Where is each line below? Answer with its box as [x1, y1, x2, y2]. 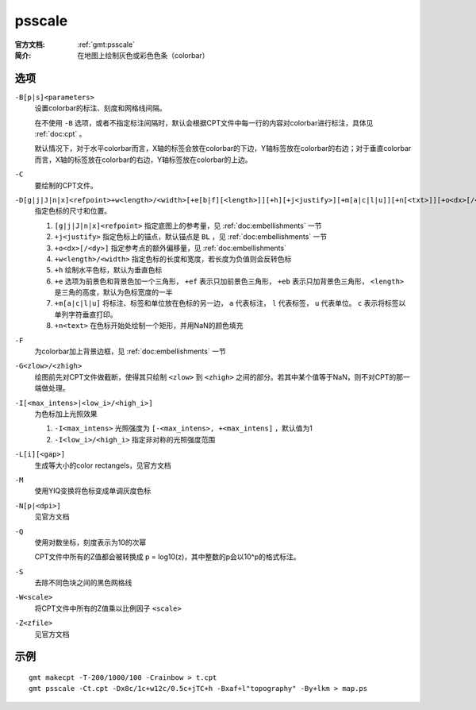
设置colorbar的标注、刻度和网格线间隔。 [34, 103, 167, 113]
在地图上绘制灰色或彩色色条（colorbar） [77, 50, 209, 60]
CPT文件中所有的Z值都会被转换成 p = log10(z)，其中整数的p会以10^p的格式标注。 [34, 552, 301, 561]
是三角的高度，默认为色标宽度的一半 [54, 287, 173, 297]
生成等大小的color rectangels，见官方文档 [34, 461, 171, 470]
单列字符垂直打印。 [54, 310, 117, 319]
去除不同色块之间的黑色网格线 [34, 578, 132, 588]
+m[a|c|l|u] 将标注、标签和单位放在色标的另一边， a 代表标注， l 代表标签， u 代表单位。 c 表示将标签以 [54, 299, 406, 308]
